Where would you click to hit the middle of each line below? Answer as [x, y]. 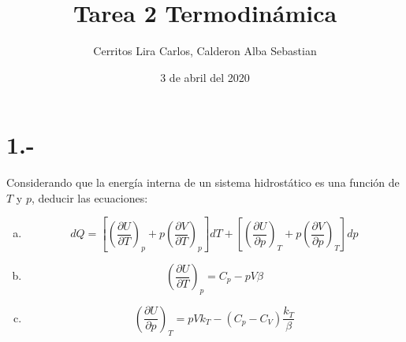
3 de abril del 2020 [205, 77]
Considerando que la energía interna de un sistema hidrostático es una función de [203, 182]
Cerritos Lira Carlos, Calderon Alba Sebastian [205, 51]
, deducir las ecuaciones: [89, 197]
